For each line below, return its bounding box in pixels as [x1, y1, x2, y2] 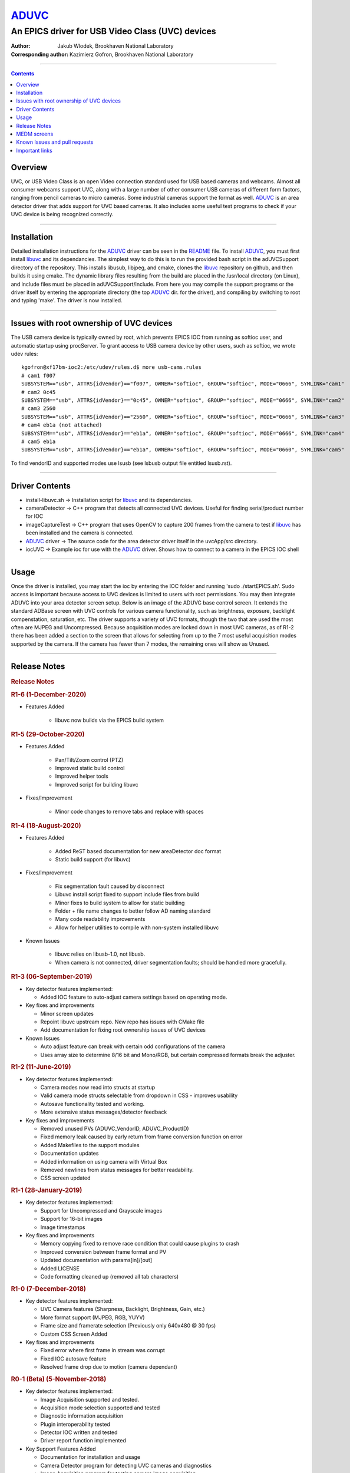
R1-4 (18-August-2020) [11, 821, 82, 830]
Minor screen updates [40, 1010, 94, 1017]
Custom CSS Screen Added [40, 1330, 108, 1337]
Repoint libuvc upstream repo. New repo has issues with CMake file [40, 1018, 204, 1025]
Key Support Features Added [25, 1445, 97, 1452]
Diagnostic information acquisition [40, 1412, 124, 1419]
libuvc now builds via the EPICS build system [55, 716, 164, 724]
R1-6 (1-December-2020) [11, 690, 87, 698]
